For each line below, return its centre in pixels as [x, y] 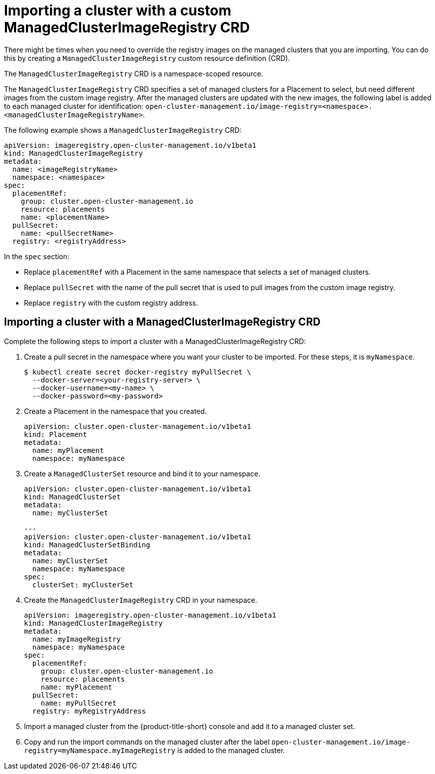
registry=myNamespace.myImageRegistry [100, 750]
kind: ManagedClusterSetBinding [87, 545]
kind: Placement [56, 434]
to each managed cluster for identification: [74, 106]
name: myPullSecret [79, 703]
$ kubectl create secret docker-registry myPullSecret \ [138, 372]
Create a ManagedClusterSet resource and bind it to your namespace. [142, 473]
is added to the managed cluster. [231, 750]
